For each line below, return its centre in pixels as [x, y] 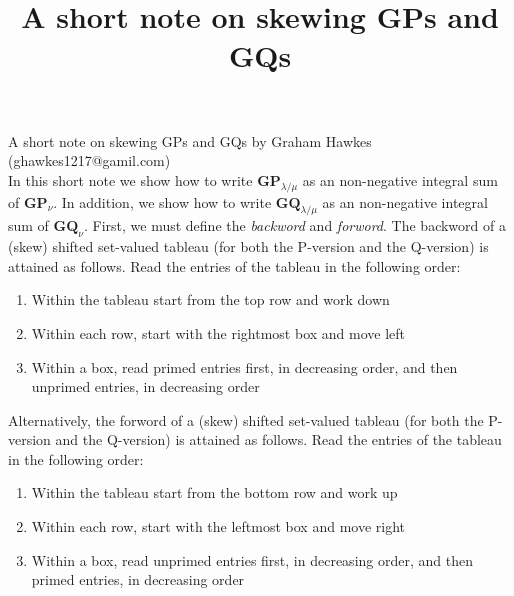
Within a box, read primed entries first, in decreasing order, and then [244, 366]
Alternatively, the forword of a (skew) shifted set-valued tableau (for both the [246, 419]
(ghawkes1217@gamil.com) [89, 160]
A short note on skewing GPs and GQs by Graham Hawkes [190, 140]
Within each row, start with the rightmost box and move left [218, 332]
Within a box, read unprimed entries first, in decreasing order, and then [252, 559]
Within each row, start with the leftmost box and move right [218, 526]
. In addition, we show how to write [162, 201]
